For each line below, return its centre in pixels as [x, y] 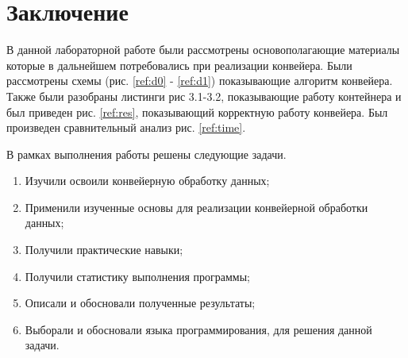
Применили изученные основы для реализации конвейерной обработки [196, 207]
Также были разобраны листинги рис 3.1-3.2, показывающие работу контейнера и [204, 96]
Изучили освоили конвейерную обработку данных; [147, 181]
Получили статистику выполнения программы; [138, 276]
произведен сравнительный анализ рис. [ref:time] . [126, 127]
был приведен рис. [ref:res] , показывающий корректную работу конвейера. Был [197, 112]
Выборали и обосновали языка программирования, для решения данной [198, 329]
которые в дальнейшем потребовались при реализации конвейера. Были [179, 65]
